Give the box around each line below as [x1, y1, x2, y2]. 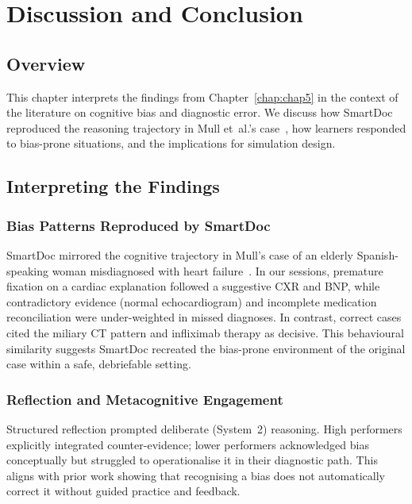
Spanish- [356, 246, 399, 263]
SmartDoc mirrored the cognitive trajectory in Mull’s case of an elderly [6, 246, 353, 263]
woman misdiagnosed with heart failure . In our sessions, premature [52, 262, 383, 279]
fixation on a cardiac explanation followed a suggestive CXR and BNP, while [6, 278, 380, 294]
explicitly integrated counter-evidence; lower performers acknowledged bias [6, 436, 369, 452]
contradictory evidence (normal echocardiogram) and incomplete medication [6, 293, 377, 310]
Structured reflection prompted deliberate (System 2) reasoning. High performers [6, 420, 402, 437]
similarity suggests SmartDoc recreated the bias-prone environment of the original [6, 340, 406, 356]
